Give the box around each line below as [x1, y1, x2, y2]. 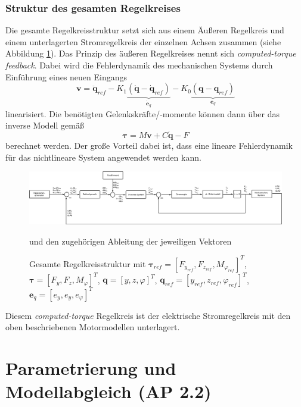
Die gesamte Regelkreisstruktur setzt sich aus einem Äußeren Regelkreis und [5, 24, 284, 36]
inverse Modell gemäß [5, 119, 84, 132]
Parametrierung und [5, 356, 176, 380]
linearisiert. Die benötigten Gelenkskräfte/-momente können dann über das [5, 107, 280, 120]
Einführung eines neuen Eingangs [5, 70, 128, 83]
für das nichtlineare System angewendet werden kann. [5, 151, 201, 163]
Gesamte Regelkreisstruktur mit [29, 257, 146, 270]
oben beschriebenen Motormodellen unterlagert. [5, 321, 180, 333]
